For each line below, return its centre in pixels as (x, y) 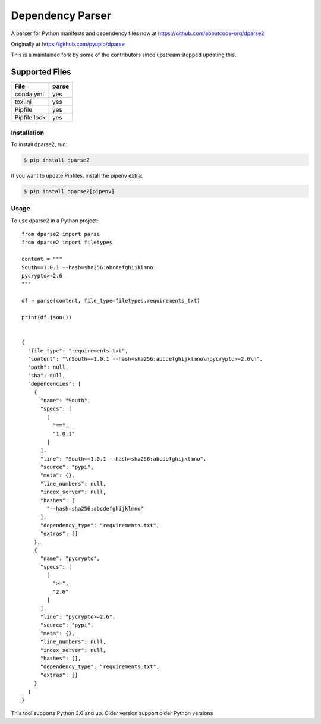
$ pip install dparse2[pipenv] (69, 191)
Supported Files (41, 72)
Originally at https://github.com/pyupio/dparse (68, 44)
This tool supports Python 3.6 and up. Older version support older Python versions (112, 713)
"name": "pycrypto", (70, 558)
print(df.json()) (47, 317)
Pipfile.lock (30, 118)
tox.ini (23, 102)
